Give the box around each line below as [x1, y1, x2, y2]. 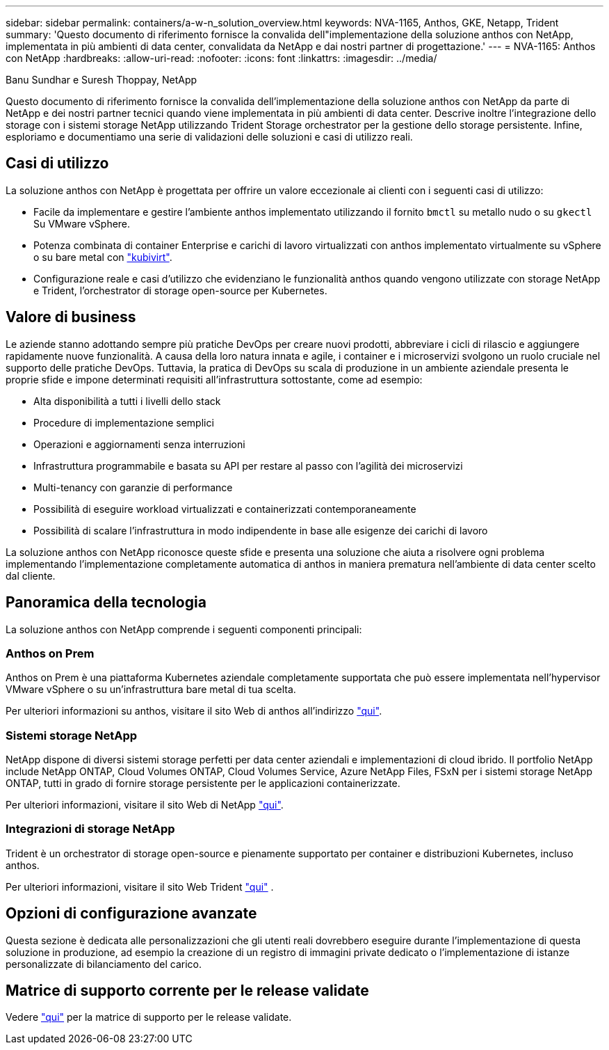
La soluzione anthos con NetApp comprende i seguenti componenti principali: [6, 623, 362, 635]
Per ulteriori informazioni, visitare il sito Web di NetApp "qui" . [6, 799, 284, 811]
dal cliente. [6, 569, 56, 582]
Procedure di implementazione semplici [33, 416, 214, 429]
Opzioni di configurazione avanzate [6, 905, 257, 923]
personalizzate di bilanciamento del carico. [6, 957, 202, 970]
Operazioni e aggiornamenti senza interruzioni [33, 438, 245, 450]
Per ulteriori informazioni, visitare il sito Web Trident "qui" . [6, 880, 274, 893]
